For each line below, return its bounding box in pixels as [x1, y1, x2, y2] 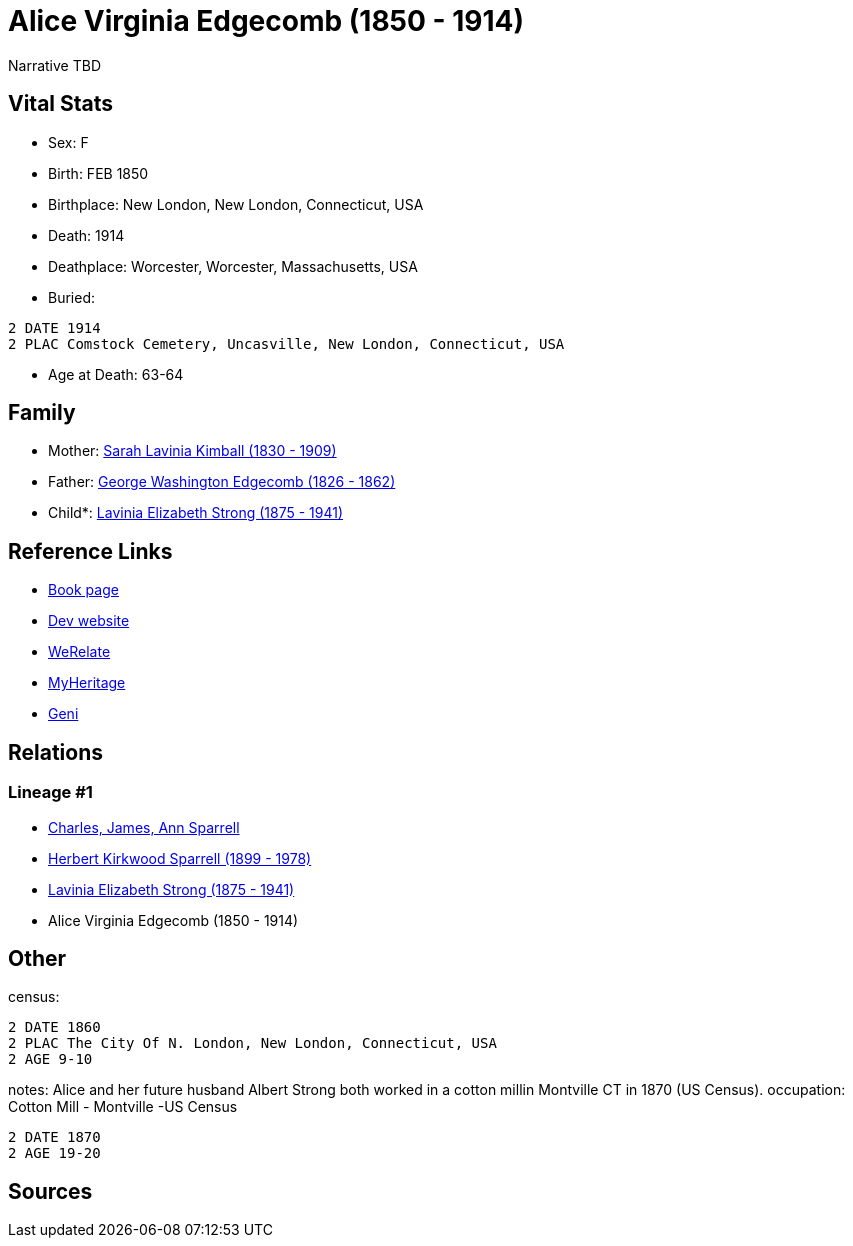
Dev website [48, 612, 130, 630]
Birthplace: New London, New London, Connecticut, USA [48, 195, 424, 213]
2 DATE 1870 [8, 1129, 101, 1146]
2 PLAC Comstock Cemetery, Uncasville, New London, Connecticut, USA [8, 335, 565, 352]
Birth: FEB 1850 [48, 164, 149, 182]
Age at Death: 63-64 [48, 365, 184, 383]
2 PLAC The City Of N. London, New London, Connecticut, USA [8, 1035, 497, 1052]
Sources [8, 1178, 93, 1204]
